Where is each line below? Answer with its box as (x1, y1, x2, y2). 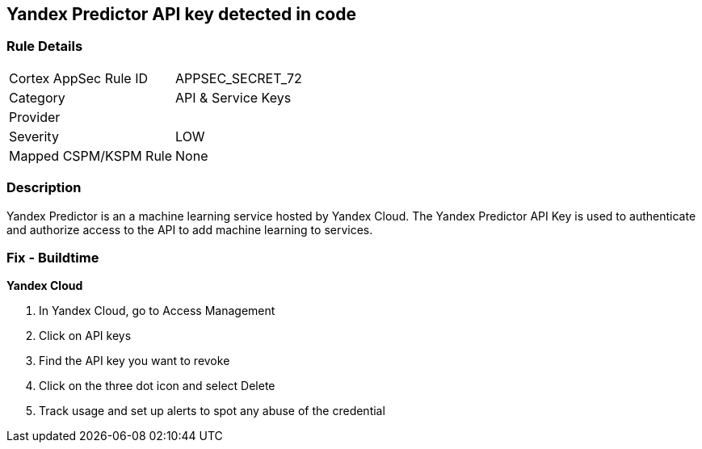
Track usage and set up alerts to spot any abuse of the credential (39, 404, 385, 418)
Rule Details (6, 38, 83, 55)
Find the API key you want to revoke (39, 354, 230, 368)
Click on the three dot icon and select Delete (39, 379, 275, 393)
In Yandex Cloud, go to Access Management (39, 304, 275, 318)
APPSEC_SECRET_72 (175, 69, 302, 86)
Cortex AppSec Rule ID (9, 69, 149, 86)
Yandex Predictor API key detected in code (6, 4, 356, 24)
